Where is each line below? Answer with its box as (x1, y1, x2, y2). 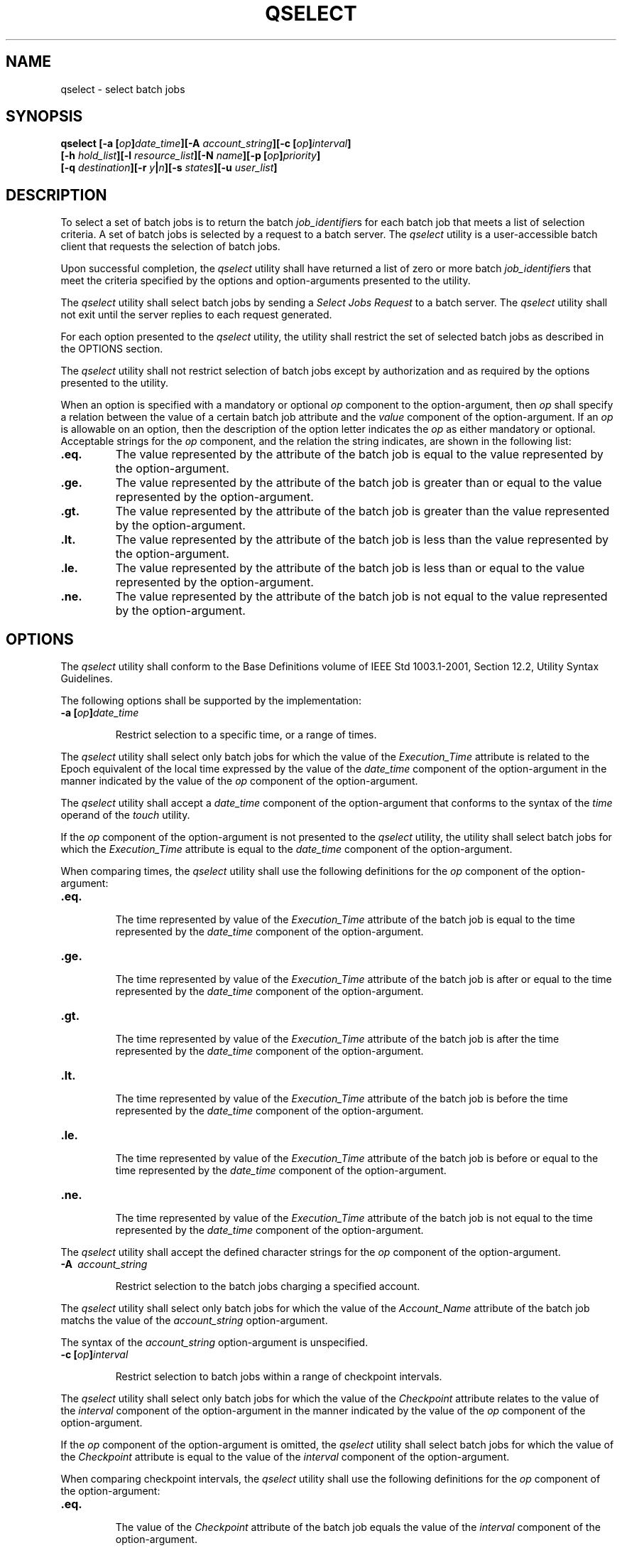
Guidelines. (60, 672, 113, 685)
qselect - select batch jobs (60, 82, 185, 95)
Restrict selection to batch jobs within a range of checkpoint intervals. (115, 1370, 442, 1383)
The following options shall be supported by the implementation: (60, 694, 361, 707)
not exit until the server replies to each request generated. (60, 308, 332, 321)
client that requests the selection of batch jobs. (60, 240, 280, 253)
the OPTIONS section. (60, 343, 163, 355)
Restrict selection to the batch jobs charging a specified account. (115, 1280, 420, 1293)
